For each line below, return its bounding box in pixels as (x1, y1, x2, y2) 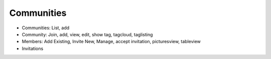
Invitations (22, 45, 44, 52)
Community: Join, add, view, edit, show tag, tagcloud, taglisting (22, 31, 153, 37)
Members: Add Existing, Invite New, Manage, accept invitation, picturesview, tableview (22, 39, 201, 45)
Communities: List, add (22, 25, 70, 31)
